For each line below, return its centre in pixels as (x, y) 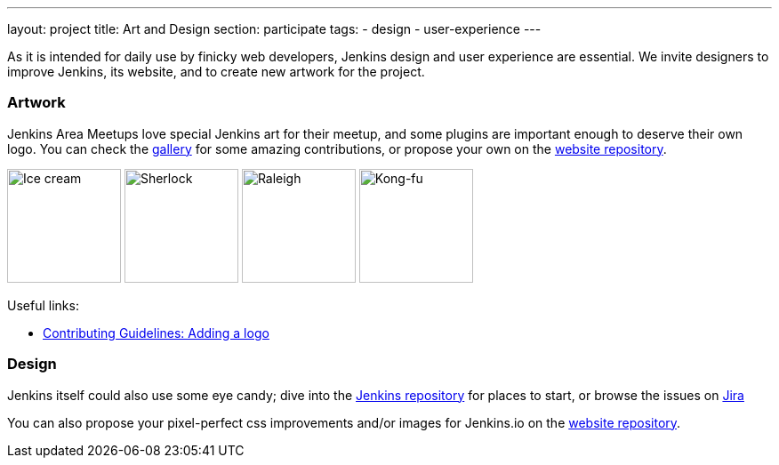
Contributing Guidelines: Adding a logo (156, 333)
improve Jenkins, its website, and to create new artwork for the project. (216, 72)
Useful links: (43, 305)
